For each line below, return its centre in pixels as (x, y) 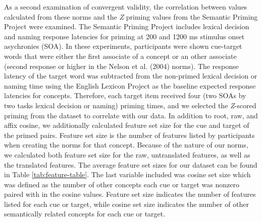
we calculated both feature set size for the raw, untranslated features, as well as (127, 154)
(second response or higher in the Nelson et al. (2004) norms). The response (121, 66)
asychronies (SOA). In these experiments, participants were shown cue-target (123, 46)
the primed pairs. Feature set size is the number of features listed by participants (129, 135)
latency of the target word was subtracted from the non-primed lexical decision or (131, 76)
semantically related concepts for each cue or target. (85, 214)
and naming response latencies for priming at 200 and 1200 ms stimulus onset (124, 36)
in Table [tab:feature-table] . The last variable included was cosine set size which (127, 174)
